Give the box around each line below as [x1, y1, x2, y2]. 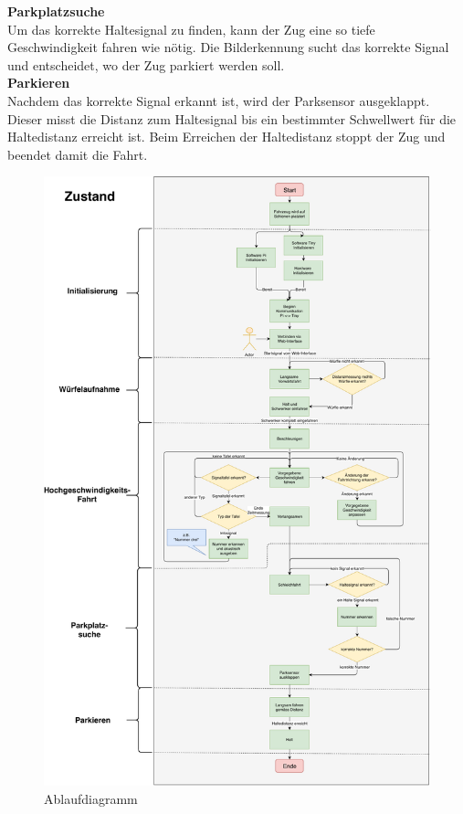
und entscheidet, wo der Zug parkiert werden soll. [7, 55, 285, 74]
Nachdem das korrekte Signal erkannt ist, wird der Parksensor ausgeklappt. [7, 90, 430, 110]
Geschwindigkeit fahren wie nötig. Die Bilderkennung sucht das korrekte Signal [7, 37, 449, 57]
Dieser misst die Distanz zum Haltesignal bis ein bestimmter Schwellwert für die [7, 109, 457, 128]
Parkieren [7, 73, 70, 92]
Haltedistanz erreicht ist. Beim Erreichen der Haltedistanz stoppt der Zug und [7, 127, 446, 146]
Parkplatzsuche [7, 2, 105, 20]
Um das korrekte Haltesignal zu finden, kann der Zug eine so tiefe [7, 19, 375, 38]
